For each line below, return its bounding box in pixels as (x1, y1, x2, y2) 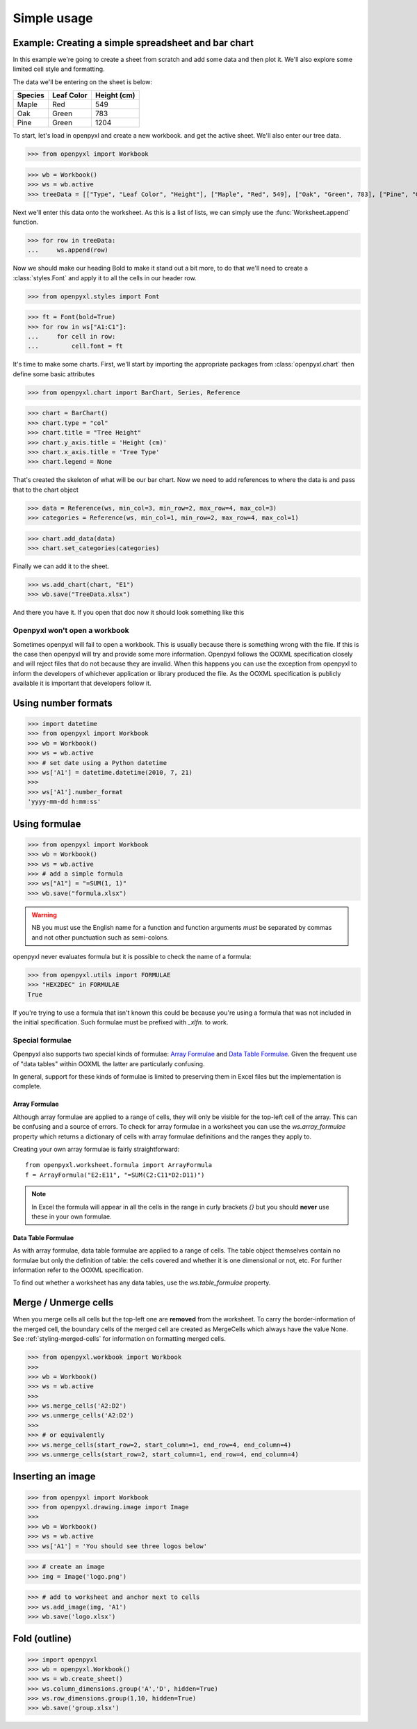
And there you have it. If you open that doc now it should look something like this (13, 609, 245, 617)
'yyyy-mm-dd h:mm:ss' (27, 798, 101, 806)
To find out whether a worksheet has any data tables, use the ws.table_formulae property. (13, 1278, 271, 1287)
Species (17, 90, 45, 100)
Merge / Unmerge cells (13, 1297, 114, 1309)
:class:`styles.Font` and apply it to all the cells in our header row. (13, 273, 197, 282)
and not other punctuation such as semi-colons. (31, 933, 170, 942)
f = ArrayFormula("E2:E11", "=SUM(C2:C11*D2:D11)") (25, 1171, 205, 1179)
